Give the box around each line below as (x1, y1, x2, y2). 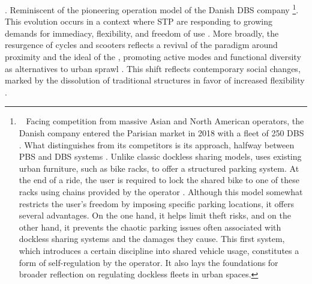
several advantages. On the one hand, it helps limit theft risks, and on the (19, 209, 291, 222)
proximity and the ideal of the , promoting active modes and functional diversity (5, 50, 301, 63)
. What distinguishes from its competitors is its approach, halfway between (19, 138, 295, 151)
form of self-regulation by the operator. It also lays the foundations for (19, 256, 278, 268)
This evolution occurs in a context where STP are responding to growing (5, 15, 272, 28)
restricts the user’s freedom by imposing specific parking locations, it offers (19, 197, 294, 210)
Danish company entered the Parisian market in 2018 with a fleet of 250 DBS (19, 127, 304, 139)
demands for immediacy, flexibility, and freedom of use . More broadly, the (5, 26, 279, 39)
